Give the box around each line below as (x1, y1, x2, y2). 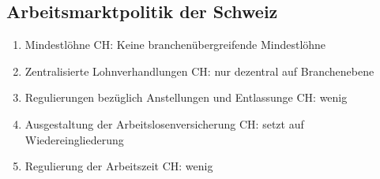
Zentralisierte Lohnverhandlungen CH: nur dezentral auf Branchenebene (24, 62, 374, 79)
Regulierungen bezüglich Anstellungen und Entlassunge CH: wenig (24, 89, 348, 106)
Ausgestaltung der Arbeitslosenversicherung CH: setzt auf (24, 115, 304, 132)
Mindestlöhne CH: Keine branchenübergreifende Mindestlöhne (24, 36, 326, 53)
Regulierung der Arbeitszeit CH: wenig (24, 158, 213, 174)
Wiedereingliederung (24, 131, 124, 147)
